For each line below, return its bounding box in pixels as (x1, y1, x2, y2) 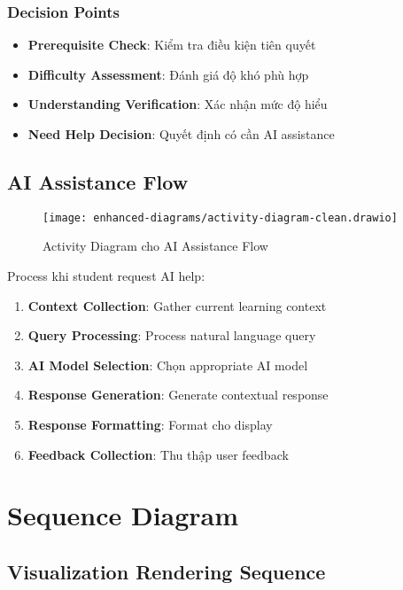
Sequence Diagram (7, 497, 239, 533)
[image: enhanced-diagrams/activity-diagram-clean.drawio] (43, 211, 398, 224)
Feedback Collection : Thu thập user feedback (27, 445, 289, 463)
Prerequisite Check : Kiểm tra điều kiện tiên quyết (27, 35, 316, 54)
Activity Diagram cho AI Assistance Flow (43, 237, 268, 255)
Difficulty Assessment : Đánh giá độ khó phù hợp (27, 65, 309, 83)
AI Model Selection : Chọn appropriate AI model (27, 355, 308, 374)
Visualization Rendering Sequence (7, 557, 326, 585)
